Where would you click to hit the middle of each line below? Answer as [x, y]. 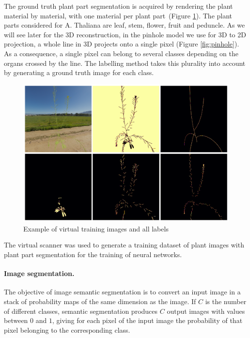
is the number [226, 301]
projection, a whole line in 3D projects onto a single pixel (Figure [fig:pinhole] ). [122, 44]
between [16, 320]
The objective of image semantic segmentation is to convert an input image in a [122, 292]
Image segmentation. [39, 273]
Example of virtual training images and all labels [96, 228]
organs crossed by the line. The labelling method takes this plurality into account [125, 63]
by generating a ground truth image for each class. [79, 72]
